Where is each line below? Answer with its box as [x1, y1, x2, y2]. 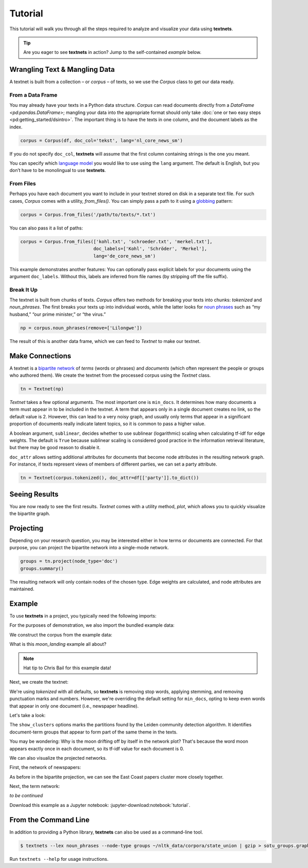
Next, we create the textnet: [9, 679, 69, 685]
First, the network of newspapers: [9, 764, 82, 770]
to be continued [9, 793, 43, 799]
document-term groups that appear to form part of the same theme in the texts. [9, 729, 178, 735]
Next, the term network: [9, 783, 60, 789]
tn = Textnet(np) [20, 386, 64, 392]
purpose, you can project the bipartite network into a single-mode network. [9, 545, 169, 551]
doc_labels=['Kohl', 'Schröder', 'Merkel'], [93, 246, 207, 252]
